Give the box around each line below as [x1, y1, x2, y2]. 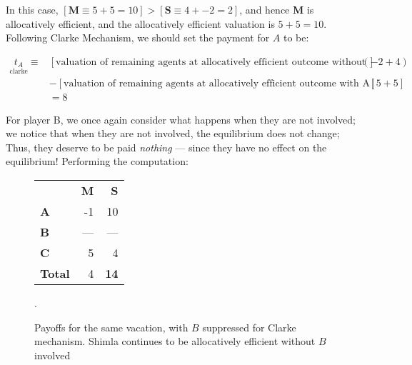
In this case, [6, 2, 59, 16]
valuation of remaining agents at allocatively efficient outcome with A [64, 78, 370, 89]
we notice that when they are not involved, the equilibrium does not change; [6, 126, 340, 141]
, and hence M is [239, 2, 314, 16]
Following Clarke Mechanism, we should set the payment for [6, 30, 270, 45]
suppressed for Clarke [202, 319, 296, 334]
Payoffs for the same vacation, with [34, 319, 189, 334]
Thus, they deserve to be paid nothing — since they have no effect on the [6, 139, 327, 154]
